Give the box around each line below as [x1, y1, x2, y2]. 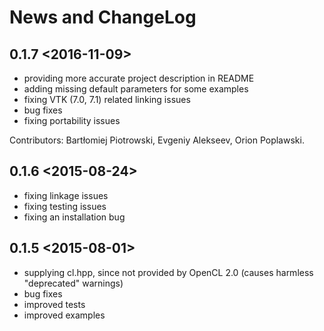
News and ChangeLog [9, 6, 197, 29]
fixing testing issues [23, 200, 107, 212]
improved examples [23, 309, 106, 321]
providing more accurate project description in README [23, 72, 255, 84]
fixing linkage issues [23, 189, 109, 201]
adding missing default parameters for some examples [23, 83, 249, 95]
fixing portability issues [23, 115, 121, 126]
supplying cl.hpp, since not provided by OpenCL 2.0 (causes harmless [23, 266, 314, 278]
